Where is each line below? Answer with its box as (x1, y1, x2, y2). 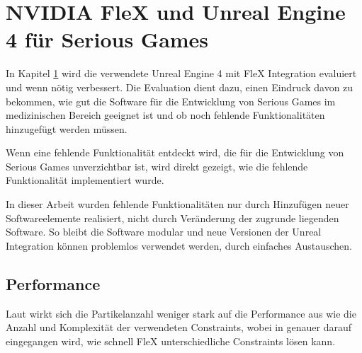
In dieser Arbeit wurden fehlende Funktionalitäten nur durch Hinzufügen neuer (6, 197, 349, 212)
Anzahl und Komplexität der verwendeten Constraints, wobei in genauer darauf (6, 320, 352, 335)
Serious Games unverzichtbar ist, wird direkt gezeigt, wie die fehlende (6, 158, 308, 173)
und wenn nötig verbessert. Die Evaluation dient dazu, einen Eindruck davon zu (6, 79, 353, 94)
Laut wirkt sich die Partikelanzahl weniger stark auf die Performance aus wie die (6, 306, 356, 320)
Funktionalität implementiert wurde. (6, 173, 164, 187)
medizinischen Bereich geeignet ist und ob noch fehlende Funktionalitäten (6, 108, 325, 122)
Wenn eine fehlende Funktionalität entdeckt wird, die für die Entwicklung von (6, 145, 344, 160)
